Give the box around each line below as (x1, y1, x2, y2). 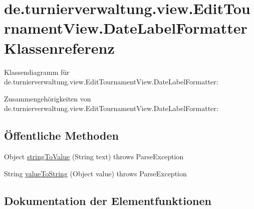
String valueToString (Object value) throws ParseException (4, 168, 187, 178)
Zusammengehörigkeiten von (4, 93, 91, 103)
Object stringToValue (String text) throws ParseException (4, 151, 184, 162)
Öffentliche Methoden (4, 128, 119, 143)
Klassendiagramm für (4, 66, 70, 77)
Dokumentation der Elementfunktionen (4, 192, 211, 208)
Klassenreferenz (4, 37, 115, 58)
